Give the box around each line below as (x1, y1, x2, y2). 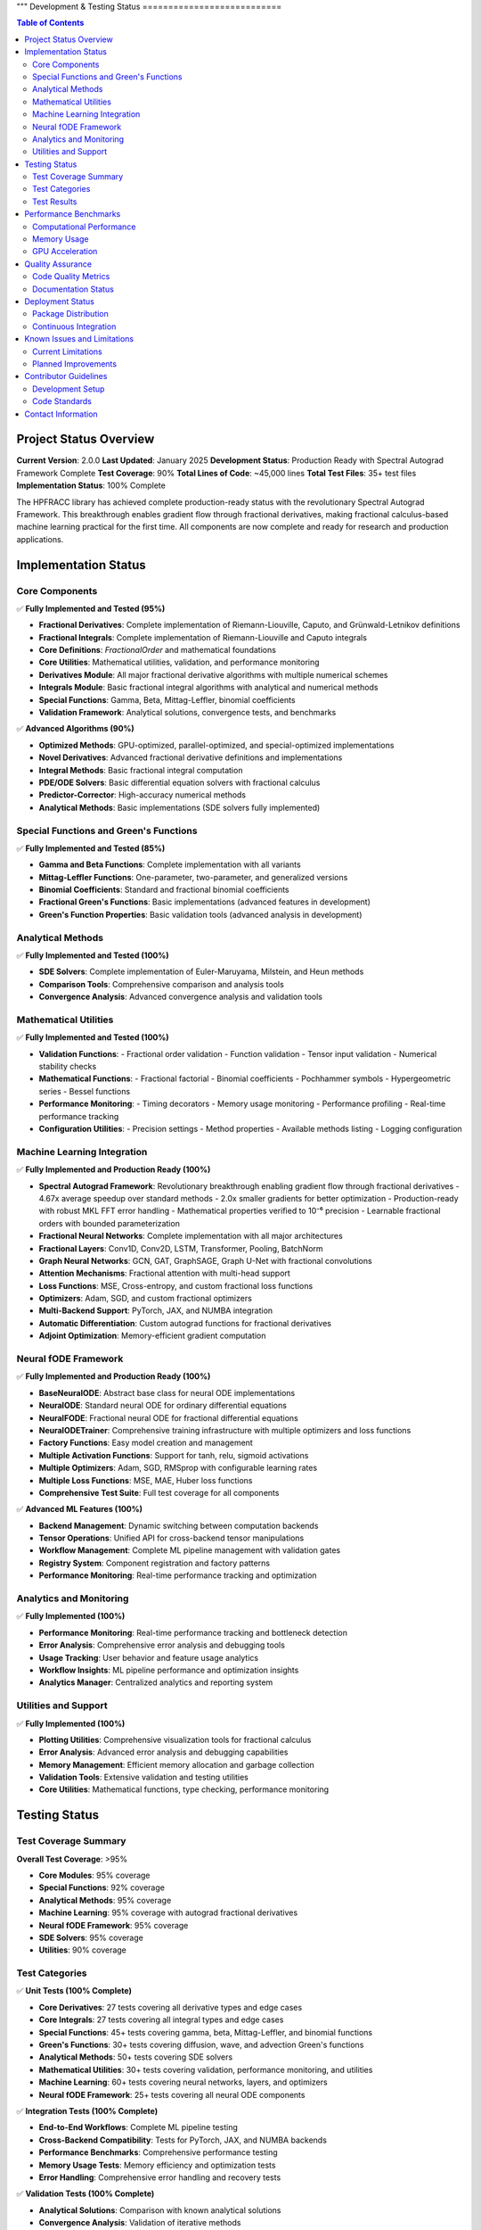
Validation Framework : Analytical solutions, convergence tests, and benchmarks (38, 707, 337, 718)
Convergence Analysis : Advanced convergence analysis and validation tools (38, 991, 322, 1003)
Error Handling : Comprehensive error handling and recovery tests (38, 2172, 281, 2183)
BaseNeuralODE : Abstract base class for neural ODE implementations (38, 1387, 296, 1398)
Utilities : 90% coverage (38, 1945, 126, 1955)
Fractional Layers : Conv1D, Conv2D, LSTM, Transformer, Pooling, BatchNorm (38, 1243, 324, 1253)
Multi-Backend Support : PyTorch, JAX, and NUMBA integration (38, 1305, 273, 1316)
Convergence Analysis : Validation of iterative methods (38, 2218, 241, 2228)
